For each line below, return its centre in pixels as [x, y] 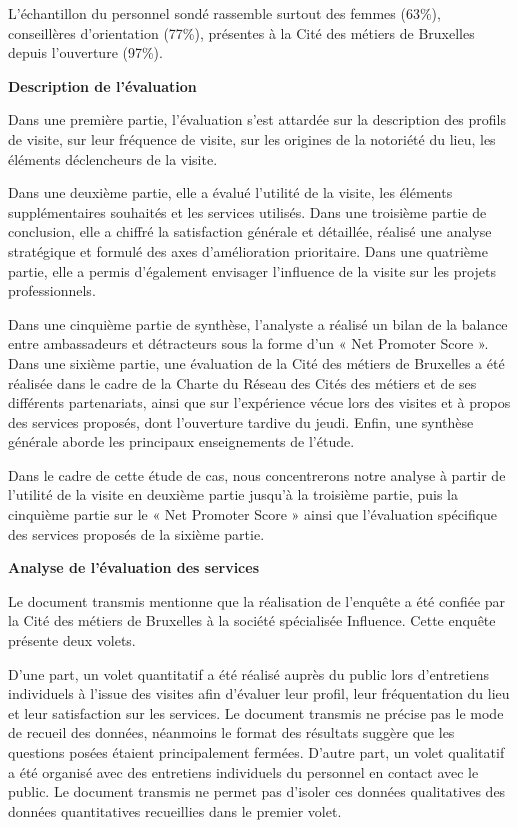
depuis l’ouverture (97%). [85, 52]
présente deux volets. [72, 640]
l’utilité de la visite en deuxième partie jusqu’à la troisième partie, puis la [233, 494]
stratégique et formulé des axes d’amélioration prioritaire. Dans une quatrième [248, 250]
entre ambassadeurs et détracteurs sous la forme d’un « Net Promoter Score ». [248, 343]
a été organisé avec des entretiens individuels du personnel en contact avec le [243, 771]
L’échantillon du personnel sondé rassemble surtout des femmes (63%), [224, 13]
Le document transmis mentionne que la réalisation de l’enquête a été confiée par [257, 600]
